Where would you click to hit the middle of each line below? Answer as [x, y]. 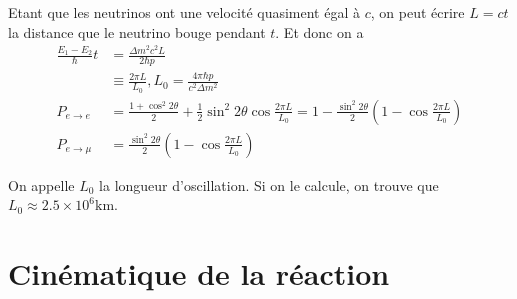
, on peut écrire [417, 12]
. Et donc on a [319, 31]
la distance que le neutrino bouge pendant [137, 31]
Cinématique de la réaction [199, 273]
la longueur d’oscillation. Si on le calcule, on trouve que [269, 184]
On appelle [41, 184]
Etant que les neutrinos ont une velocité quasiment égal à [184, 12]
